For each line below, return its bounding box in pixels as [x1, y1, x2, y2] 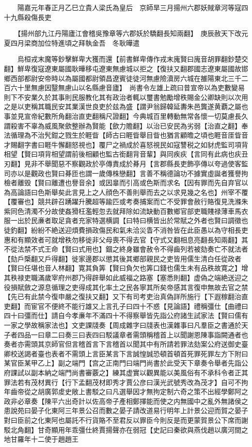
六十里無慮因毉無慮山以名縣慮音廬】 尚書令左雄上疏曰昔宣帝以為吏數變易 [10, 82, 245, 93]
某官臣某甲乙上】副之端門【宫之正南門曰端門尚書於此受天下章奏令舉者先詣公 [4, 358, 248, 368]
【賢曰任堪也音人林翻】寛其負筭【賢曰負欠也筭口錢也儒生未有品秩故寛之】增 [4, 263, 248, 273]
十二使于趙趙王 [31, 434, 79, 444]
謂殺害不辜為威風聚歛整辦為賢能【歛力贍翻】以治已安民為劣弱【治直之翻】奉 [4, 120, 248, 130]
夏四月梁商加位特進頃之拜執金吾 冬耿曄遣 [4, 37, 140, 48]
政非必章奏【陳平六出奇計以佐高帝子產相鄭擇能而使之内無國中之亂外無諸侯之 [4, 396, 248, 406]
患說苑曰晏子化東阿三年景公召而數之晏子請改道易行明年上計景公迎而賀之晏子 [4, 405, 248, 415]
